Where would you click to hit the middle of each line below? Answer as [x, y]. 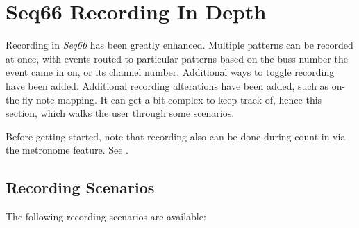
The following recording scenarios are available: [106, 217]
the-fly [19, 99]
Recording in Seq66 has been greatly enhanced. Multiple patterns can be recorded [179, 45]
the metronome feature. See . [67, 150]
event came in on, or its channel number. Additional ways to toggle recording [170, 72]
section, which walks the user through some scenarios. [120, 113]
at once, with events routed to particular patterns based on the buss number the [177, 58]
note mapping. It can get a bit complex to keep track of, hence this [179, 99]
